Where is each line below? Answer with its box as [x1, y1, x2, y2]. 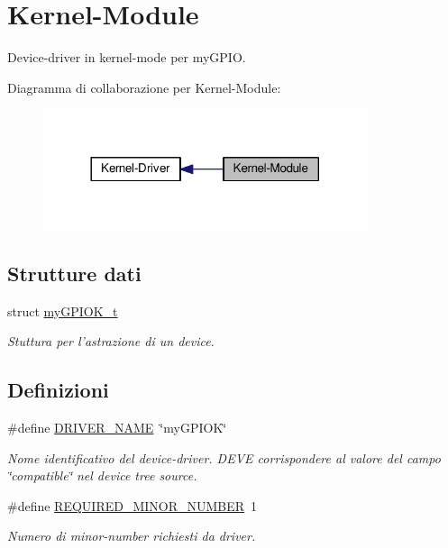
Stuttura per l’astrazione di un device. [7, 332, 215, 351]
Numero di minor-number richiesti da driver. [7, 526, 256, 545]
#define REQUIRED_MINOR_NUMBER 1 [7, 496, 258, 515]
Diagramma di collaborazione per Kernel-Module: [7, 78, 281, 96]
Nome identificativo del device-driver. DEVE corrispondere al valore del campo [7, 448, 441, 467]
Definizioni [7, 376, 109, 404]
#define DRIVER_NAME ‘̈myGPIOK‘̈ [7, 418, 227, 437]
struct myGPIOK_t [7, 301, 118, 320]
